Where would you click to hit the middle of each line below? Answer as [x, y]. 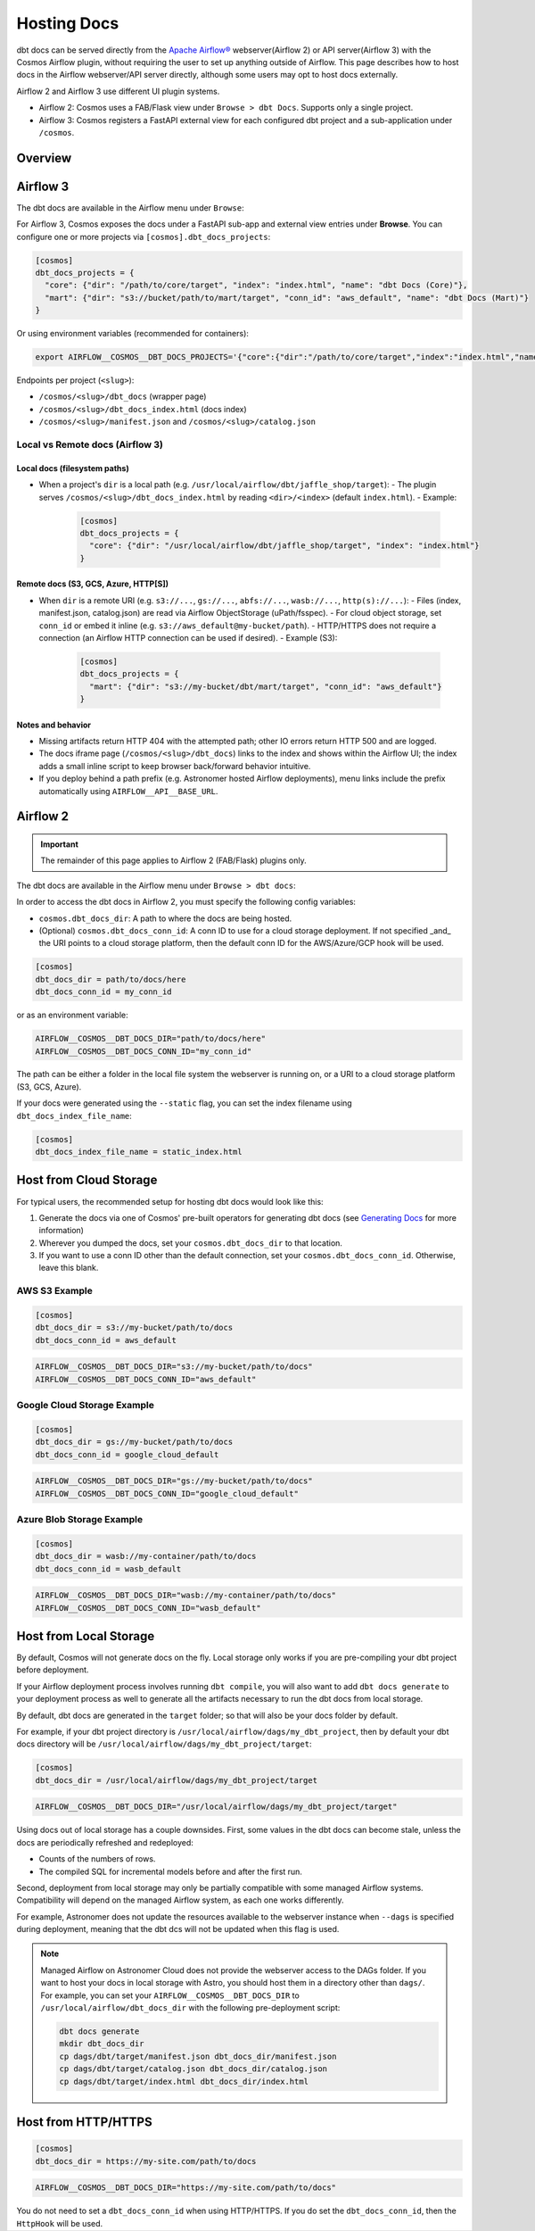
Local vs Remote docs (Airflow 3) [90, 444]
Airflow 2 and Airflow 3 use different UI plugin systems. [118, 91]
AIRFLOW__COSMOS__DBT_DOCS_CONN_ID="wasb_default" [148, 1608]
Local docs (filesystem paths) [73, 468]
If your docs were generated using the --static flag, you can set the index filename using [184, 1103]
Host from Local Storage [86, 1636]
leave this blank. [69, 1268]
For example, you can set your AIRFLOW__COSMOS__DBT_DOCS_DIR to [170, 1995]
